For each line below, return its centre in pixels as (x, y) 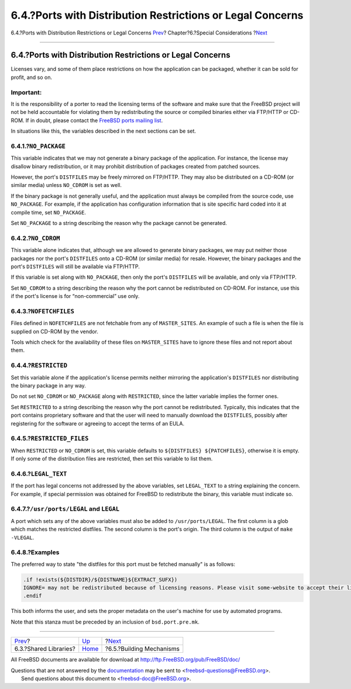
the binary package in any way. (48, 385)
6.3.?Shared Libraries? (45, 649)
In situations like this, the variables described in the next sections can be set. (103, 131)
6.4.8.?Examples (35, 552)
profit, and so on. (32, 77)
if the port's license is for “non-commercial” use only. (75, 296)
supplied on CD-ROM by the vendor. (55, 331)
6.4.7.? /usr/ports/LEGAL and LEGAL (65, 509)
